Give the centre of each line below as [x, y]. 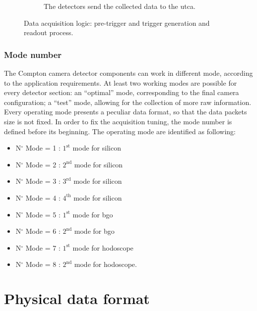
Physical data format [77, 298]
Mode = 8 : [43, 264]
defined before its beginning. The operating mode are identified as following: [120, 131]
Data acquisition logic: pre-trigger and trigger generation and [117, 23]
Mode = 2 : [43, 164]
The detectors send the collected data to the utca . [120, 6]
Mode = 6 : [43, 231]
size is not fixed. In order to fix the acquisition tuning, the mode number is [118, 121]
